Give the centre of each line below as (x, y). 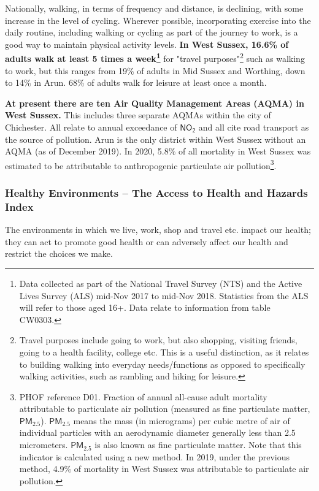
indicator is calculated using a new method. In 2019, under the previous (154, 456)
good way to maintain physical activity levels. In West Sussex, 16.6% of (147, 44)
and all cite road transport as (254, 127)
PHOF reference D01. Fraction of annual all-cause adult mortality (143, 396)
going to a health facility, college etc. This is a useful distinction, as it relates (164, 352)
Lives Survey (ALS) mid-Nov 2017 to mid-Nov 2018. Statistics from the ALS (164, 295)
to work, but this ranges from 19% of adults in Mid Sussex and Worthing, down (155, 70)
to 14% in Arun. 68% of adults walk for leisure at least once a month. (136, 82)
